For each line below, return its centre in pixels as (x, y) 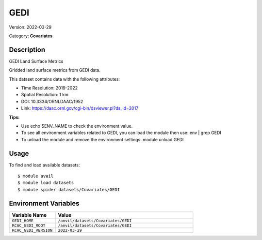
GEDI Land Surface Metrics (36, 61)
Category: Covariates (31, 36)
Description (27, 50)
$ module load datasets (46, 183)
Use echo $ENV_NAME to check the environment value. (77, 126)
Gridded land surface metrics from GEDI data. (55, 70)
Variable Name (29, 215)
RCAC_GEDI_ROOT (29, 225)
